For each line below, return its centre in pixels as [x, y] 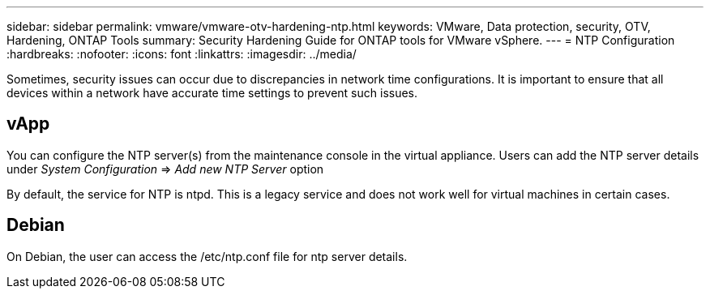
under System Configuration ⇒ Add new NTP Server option [165, 169]
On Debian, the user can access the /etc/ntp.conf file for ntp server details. [207, 256]
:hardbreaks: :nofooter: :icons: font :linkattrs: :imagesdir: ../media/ [182, 54]
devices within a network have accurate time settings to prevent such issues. [212, 93]
